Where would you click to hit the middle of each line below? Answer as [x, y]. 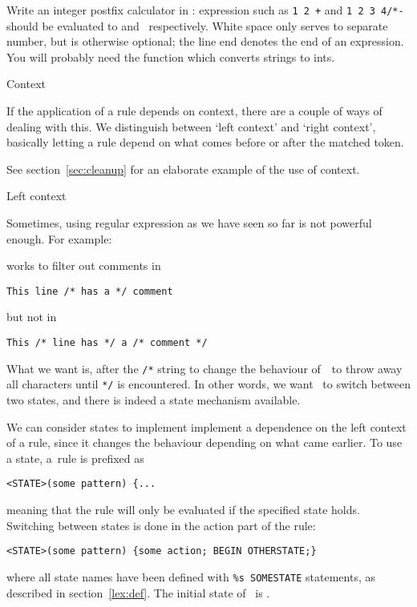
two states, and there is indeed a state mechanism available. [154, 400]
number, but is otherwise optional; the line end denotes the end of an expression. [205, 41]
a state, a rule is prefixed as [75, 458]
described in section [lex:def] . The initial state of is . [138, 592]
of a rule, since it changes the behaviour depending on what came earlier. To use [204, 442]
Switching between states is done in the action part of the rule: [161, 525]
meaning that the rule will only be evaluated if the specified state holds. [183, 510]
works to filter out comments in [84, 265]
